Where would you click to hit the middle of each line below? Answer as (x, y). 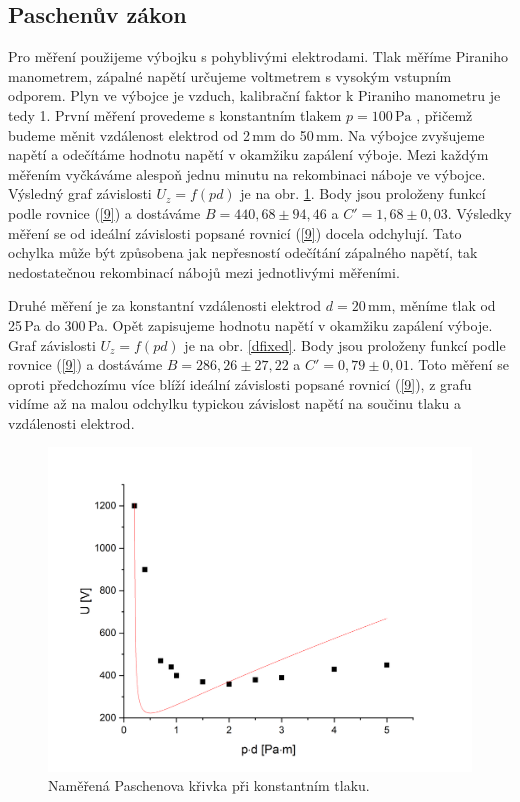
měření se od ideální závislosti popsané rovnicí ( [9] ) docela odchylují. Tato (235, 232)
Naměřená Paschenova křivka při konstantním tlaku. (209, 785)
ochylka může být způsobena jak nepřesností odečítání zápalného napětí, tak (243, 252)
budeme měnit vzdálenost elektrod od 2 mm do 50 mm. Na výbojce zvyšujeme (246, 134)
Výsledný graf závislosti (80, 193)
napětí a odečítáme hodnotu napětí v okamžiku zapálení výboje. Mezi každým (248, 154)
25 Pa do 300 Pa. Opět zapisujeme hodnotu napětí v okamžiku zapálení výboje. (250, 324)
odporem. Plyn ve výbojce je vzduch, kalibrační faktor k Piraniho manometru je (254, 95)
